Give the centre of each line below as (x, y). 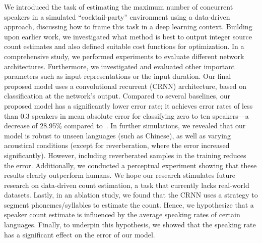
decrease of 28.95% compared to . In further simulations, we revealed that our (125, 126)
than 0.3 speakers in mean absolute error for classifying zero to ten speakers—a (126, 115)
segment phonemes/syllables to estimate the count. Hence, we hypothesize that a (129, 204)
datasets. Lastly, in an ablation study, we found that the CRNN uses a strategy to (131, 195)
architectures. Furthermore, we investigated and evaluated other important (119, 66)
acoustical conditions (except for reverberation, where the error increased (117, 145)
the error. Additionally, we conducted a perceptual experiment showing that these (130, 165)
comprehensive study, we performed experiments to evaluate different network (124, 56)
